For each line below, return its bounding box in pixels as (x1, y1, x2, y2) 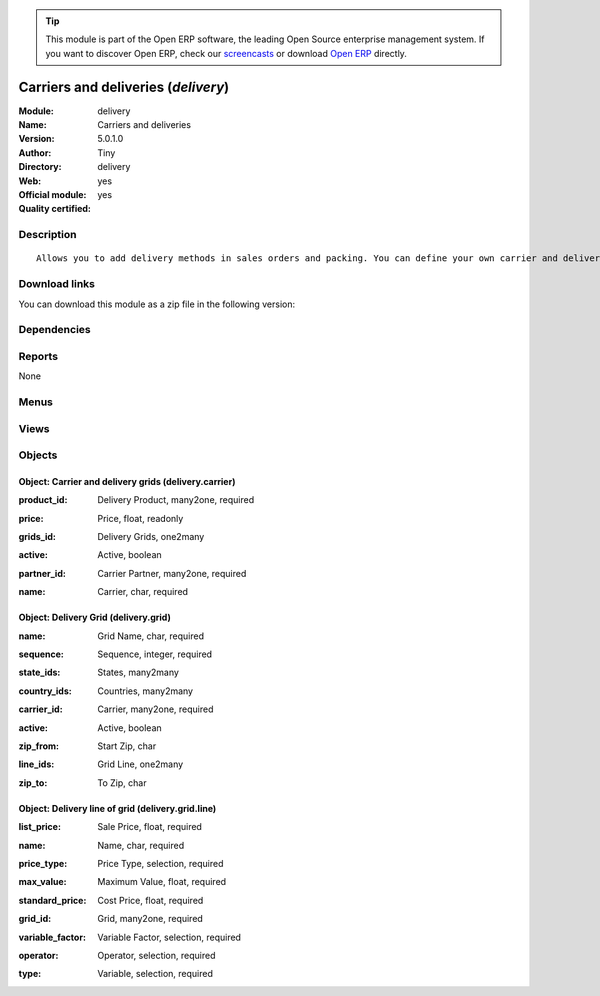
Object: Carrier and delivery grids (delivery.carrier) (18, 475, 236, 487)
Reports (18, 349, 59, 363)
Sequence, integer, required (97, 648, 213, 660)
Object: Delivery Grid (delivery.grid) (18, 611, 172, 624)
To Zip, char (97, 776, 147, 789)
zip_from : (18, 740, 60, 752)
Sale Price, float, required (97, 821, 202, 833)
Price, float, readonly (97, 512, 184, 524)
